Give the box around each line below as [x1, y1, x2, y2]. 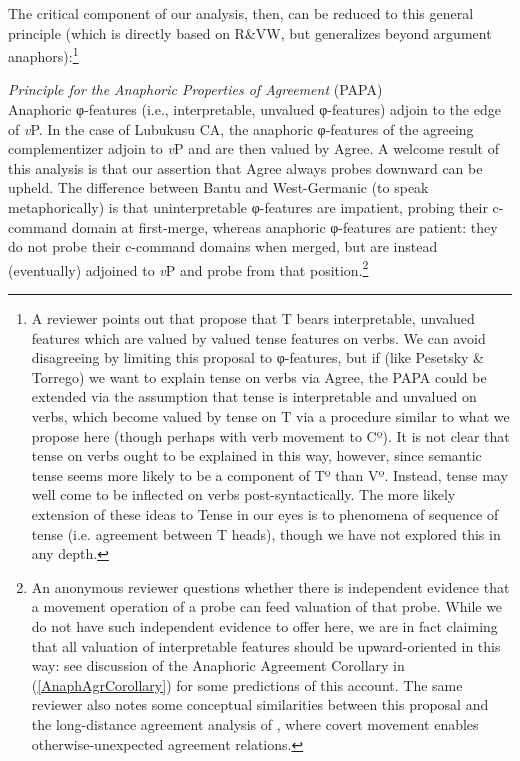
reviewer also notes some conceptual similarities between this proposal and [31, 694, 489, 715]
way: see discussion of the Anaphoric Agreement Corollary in [31, 655, 405, 676]
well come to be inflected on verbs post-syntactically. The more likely [31, 484, 456, 505]
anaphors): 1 [8, 43, 79, 66]
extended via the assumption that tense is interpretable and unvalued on [31, 386, 477, 407]
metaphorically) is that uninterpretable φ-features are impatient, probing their [8, 197, 488, 217]
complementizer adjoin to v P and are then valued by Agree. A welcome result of [8, 138, 500, 159]
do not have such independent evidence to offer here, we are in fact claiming [31, 615, 498, 636]
